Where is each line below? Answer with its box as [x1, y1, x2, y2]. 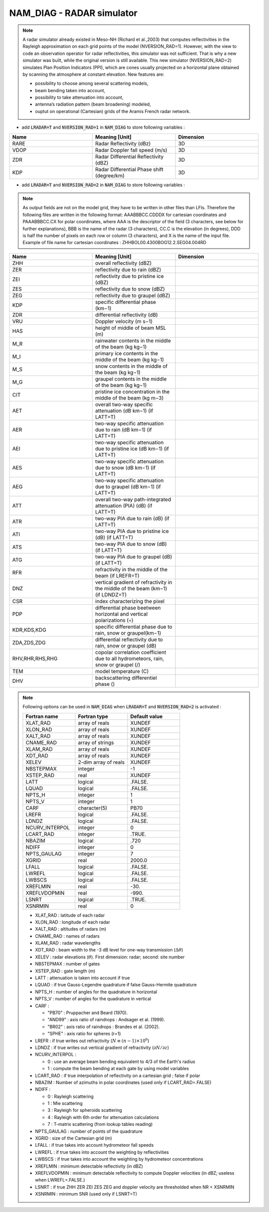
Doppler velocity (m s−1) [95, 318, 153, 325]
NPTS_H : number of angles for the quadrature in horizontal [35, 989, 157, 995]
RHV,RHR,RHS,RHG [12, 655, 58, 662]
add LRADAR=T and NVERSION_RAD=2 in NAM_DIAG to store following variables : [21, 182, 185, 188]
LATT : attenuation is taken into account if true [35, 975, 130, 981]
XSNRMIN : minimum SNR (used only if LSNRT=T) [35, 1191, 137, 1197]
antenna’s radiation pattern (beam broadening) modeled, [35, 101, 151, 107]
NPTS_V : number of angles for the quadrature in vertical [35, 996, 151, 1002]
